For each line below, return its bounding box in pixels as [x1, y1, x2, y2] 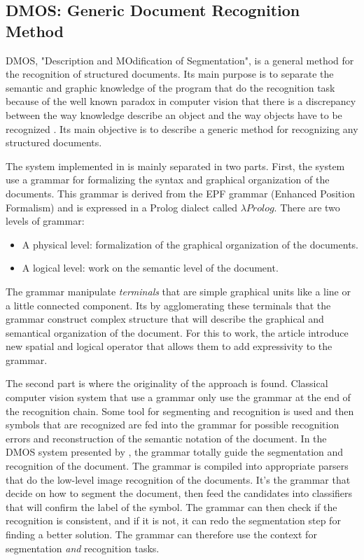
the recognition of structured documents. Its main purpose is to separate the [6, 66, 334, 81]
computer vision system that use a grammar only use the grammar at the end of [6, 390, 351, 405]
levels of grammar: [6, 213, 85, 228]
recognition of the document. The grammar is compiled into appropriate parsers [6, 458, 349, 473]
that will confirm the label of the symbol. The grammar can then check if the [6, 499, 337, 514]
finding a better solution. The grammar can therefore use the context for [6, 527, 317, 541]
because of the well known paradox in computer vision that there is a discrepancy [6, 94, 356, 108]
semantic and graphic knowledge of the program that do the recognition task [6, 80, 335, 94]
